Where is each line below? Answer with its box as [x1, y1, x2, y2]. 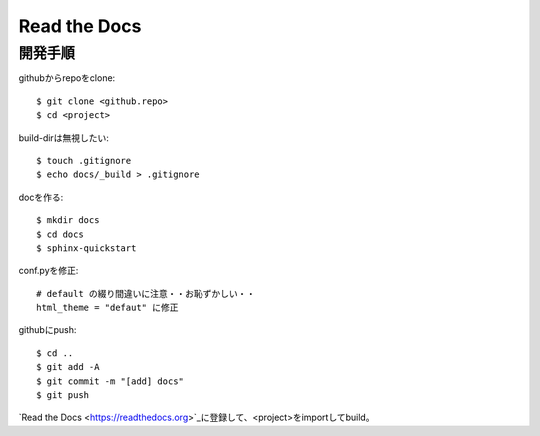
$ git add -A [36, 361, 100, 373]
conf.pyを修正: [18, 265, 79, 277]
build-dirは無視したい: [18, 131, 109, 144]
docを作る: [18, 191, 64, 203]
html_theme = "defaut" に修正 [36, 302, 179, 314]
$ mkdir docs [36, 215, 100, 226]
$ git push [36, 390, 90, 401]
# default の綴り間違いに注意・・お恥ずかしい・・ [36, 288, 256, 299]
